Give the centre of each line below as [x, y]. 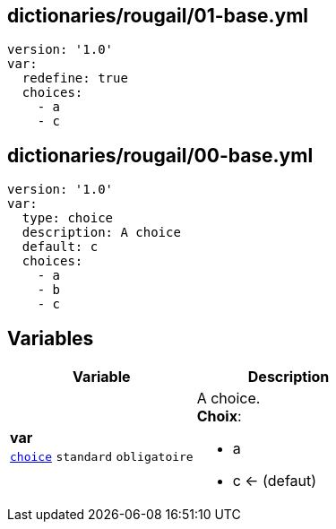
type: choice [68, 218]
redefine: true [75, 78]
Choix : [219, 416]
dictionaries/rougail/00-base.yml [160, 155]
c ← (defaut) [275, 481]
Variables [51, 338]
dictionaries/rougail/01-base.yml [158, 16]
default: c [60, 247]
